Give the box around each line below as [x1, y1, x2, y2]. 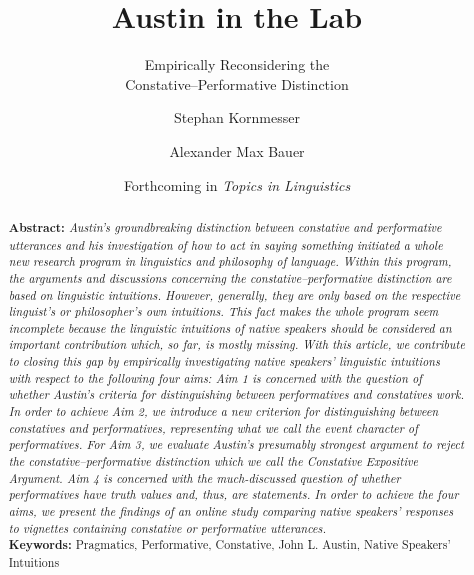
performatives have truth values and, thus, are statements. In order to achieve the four [8, 486, 459, 503]
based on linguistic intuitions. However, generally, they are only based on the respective [8, 286, 461, 303]
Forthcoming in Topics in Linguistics [123, 174, 351, 195]
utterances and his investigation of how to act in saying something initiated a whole [8, 236, 443, 253]
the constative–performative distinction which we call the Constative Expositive [8, 453, 419, 470]
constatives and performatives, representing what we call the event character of [8, 419, 418, 436]
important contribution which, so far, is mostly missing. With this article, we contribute [8, 336, 465, 353]
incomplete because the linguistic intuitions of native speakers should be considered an [8, 319, 452, 336]
